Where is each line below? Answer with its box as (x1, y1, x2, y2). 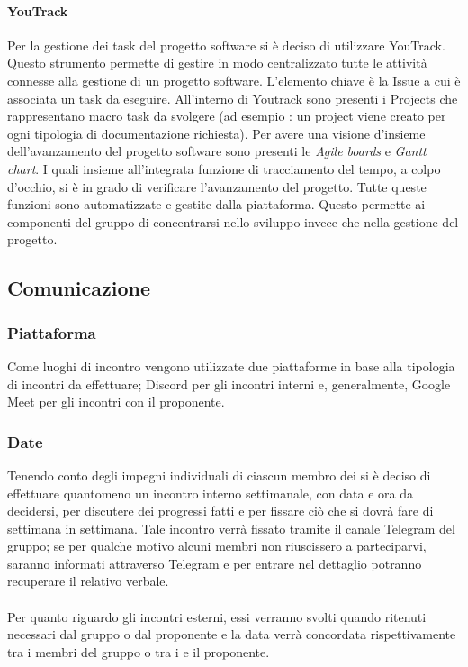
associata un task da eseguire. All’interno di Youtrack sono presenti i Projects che (7, 88, 458, 107)
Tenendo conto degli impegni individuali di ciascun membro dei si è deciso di (7, 465, 431, 484)
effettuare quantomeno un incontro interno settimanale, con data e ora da (7, 483, 413, 502)
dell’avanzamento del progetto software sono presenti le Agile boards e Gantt (7, 142, 427, 160)
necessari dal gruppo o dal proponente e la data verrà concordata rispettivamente (7, 625, 456, 644)
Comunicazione (7, 274, 150, 302)
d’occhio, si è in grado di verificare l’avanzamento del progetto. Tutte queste (7, 177, 427, 196)
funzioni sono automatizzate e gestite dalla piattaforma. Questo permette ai (7, 195, 426, 214)
